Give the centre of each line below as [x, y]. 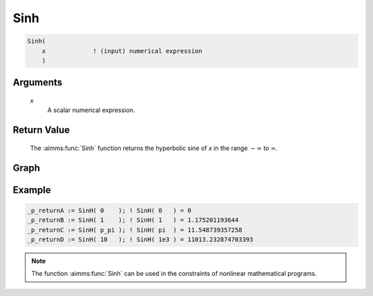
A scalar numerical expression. [91, 110]
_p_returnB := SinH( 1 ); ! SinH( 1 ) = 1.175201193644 [133, 220]
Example [32, 190]
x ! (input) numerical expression [122, 51]
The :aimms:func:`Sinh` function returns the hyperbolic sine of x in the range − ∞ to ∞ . [154, 148]
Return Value [41, 130]
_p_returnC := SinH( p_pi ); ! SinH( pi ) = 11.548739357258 [135, 230]
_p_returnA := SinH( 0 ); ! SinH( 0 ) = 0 [109, 210]
